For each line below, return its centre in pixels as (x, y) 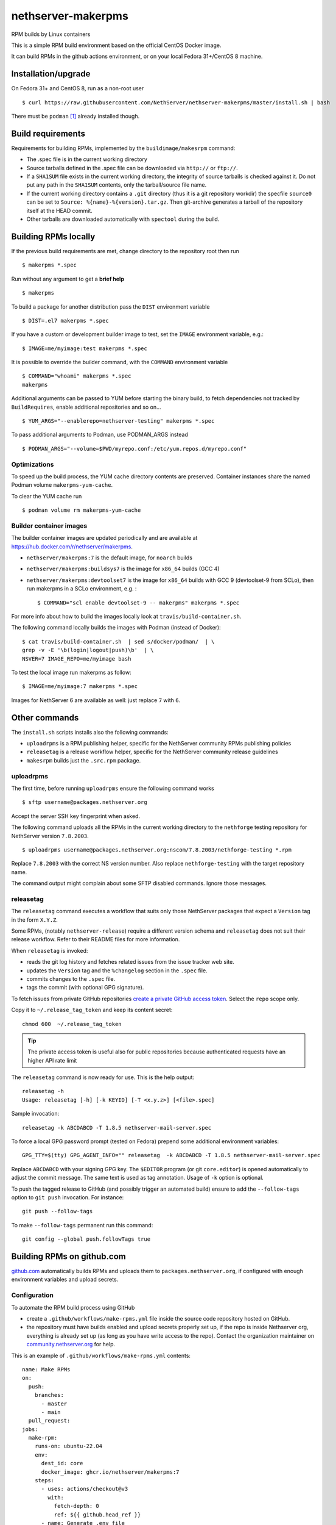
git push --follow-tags (58, 1211)
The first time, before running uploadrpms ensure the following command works (113, 788)
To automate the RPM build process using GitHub (73, 1307)
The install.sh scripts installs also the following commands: (90, 732)
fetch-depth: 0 (77, 1506)
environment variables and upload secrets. (65, 1279)
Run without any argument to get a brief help (68, 279)
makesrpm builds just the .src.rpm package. (84, 760)
